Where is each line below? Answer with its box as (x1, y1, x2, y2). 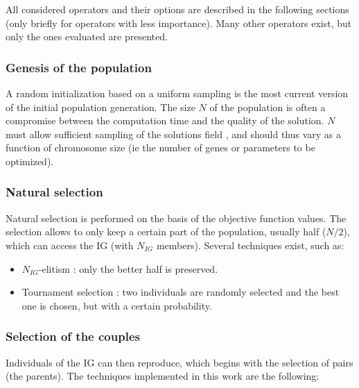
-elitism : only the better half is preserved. (38, 261, 218, 276)
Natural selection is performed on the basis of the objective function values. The (6, 210, 347, 225)
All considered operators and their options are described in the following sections (6, 2, 349, 16)
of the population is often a (209, 99, 326, 114)
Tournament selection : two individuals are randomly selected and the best (21, 285, 340, 299)
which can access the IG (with (6, 237, 134, 252)
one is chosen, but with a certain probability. (21, 298, 212, 312)
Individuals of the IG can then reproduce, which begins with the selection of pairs (6, 355, 353, 369)
